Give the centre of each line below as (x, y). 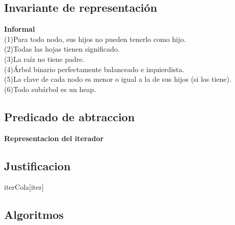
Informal (20, 29)
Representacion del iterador (54, 138)
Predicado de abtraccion (70, 116)
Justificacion (37, 165)
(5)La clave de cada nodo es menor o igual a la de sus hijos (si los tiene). (118, 79)
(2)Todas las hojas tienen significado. (62, 49)
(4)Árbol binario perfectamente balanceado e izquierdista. (94, 69)
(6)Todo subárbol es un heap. (50, 89)
